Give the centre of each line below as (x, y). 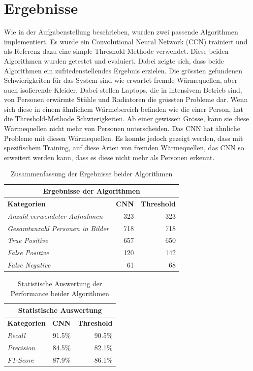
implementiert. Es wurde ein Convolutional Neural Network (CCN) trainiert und (126, 41)
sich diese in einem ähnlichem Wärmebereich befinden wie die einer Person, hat (124, 109)
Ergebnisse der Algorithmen (92, 191)
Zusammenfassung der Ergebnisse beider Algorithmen (92, 174)
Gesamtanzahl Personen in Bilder (58, 228)
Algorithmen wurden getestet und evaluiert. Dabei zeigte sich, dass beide (114, 60)
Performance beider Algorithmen (60, 293)
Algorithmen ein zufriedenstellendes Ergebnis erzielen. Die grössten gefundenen (123, 70)
